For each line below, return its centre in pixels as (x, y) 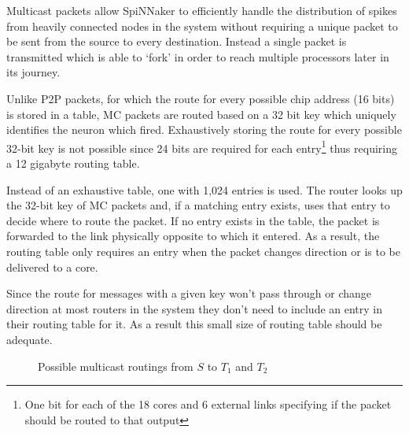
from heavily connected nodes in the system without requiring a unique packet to (202, 26)
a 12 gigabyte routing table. (73, 163)
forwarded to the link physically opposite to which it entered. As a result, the (193, 236)
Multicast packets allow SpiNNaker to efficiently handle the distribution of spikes (202, 10)
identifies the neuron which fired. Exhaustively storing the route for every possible (204, 130)
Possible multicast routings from (116, 366)
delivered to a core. (52, 266)
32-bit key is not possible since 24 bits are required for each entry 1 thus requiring (202, 146)
